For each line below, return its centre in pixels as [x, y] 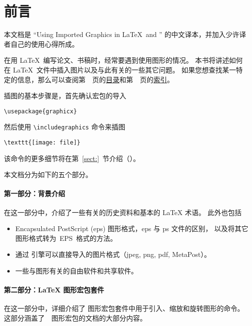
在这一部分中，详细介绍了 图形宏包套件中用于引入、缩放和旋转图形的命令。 [124, 308]
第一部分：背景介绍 [34, 193]
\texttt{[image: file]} [42, 143]
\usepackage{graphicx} [41, 111]
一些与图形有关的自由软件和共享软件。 [76, 271]
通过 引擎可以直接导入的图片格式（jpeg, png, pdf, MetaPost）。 [113, 254]
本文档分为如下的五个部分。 [48, 174]
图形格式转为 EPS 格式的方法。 [66, 238]
